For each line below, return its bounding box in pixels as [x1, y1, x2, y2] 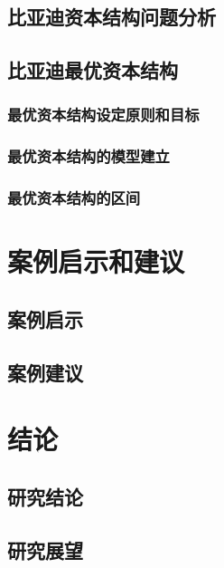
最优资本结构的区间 [7, 187, 141, 209]
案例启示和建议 [7, 243, 185, 280]
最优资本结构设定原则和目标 [7, 103, 200, 126]
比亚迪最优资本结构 [7, 56, 178, 84]
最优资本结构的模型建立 [7, 145, 170, 168]
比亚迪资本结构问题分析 [7, 3, 216, 31]
